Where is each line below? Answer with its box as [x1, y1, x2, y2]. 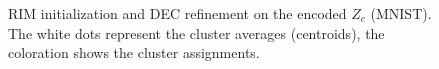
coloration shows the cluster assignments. [8, 42, 260, 63]
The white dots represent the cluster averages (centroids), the [8, 22, 385, 43]
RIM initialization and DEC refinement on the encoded [8, 3, 347, 23]
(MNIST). [370, 3, 432, 23]
